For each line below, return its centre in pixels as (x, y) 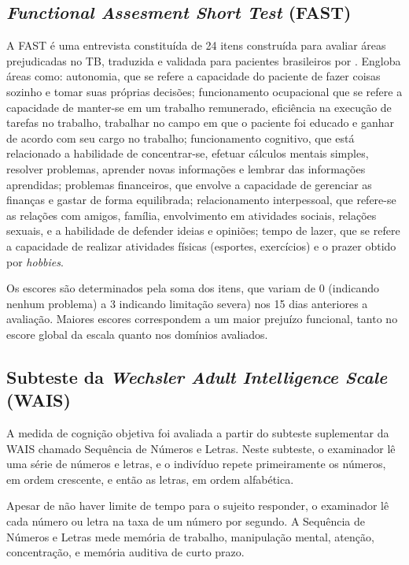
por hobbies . (35, 261)
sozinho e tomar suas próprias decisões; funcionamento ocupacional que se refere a (204, 91)
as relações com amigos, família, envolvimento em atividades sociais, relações (192, 215)
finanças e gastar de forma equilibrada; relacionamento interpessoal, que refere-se (201, 200)
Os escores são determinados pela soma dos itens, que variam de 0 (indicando (193, 288)
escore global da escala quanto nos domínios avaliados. (137, 334)
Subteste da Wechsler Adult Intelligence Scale (197, 376)
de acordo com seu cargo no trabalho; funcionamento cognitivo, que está (181, 138)
